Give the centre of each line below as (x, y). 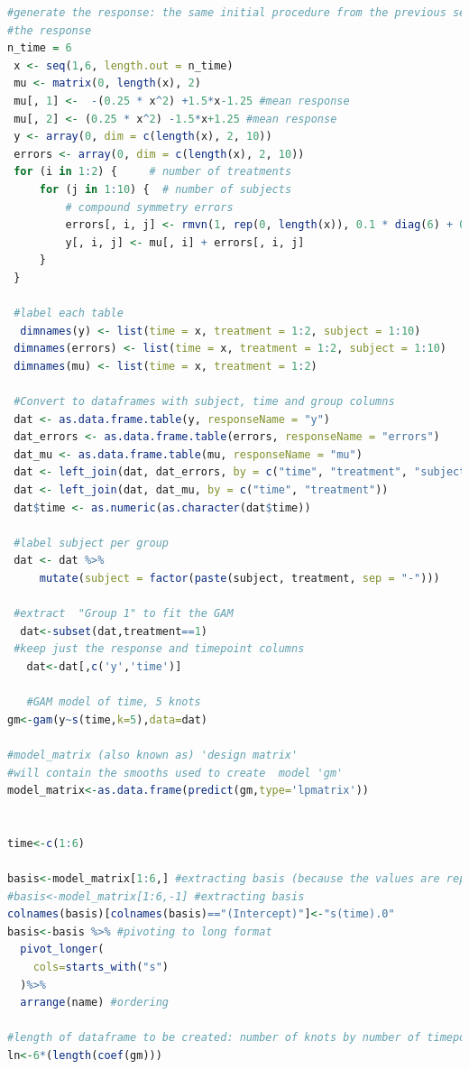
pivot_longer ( (62, 949)
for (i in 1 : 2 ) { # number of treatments (153, 172)
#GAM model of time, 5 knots (114, 702)
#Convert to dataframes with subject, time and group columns (204, 402)
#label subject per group (91, 543)
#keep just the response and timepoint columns (159, 649)
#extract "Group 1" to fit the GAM (124, 614)
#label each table (69, 313)
